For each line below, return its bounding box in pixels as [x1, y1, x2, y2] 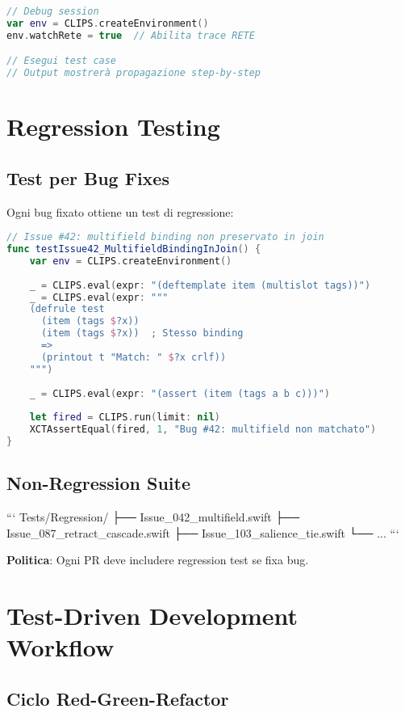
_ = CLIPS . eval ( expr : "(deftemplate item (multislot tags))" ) [29, 279, 371, 291]
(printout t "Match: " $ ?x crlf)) [40, 351, 227, 363]
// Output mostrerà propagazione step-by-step [6, 67, 261, 79]
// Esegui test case [6, 55, 117, 67]
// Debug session [6, 6, 99, 17]
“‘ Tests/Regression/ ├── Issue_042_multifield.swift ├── [6, 508, 300, 525]
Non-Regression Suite [6, 470, 191, 496]
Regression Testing [6, 110, 220, 143]
